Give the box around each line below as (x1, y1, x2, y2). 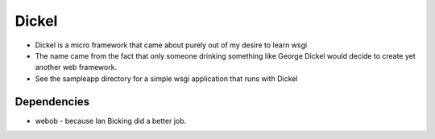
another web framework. (35, 63, 117, 72)
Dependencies (14, 95, 90, 108)
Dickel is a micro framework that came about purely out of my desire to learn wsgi (35, 40, 308, 50)
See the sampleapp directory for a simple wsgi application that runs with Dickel (35, 73, 298, 84)
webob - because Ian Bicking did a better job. (35, 116, 187, 125)
